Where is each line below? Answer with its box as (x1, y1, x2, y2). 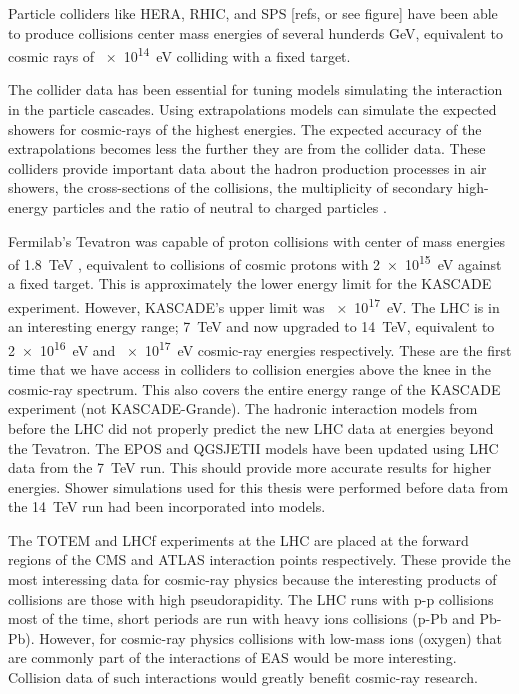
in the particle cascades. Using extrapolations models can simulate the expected (8, 99, 497, 120)
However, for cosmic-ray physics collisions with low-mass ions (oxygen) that (39, 627, 502, 648)
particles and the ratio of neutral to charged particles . (52, 197, 387, 217)
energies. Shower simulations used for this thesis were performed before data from (8, 476, 509, 497)
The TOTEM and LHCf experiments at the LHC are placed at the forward (8, 529, 469, 550)
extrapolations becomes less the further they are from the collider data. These (8, 138, 486, 159)
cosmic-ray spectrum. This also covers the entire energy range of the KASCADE (8, 378, 501, 399)
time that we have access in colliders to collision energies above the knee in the (8, 359, 491, 380)
